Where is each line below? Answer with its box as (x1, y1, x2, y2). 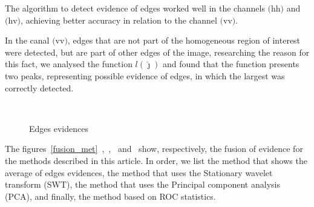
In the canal (5, 34, 50, 47)
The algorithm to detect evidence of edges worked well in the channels (5, 2, 265, 14)
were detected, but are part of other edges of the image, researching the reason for (5, 45, 310, 58)
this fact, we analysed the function (5, 57, 132, 70)
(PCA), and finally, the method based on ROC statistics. (5, 189, 216, 202)
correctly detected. (5, 81, 74, 94)
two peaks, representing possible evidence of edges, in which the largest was (5, 69, 285, 82)
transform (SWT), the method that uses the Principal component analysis (5, 178, 280, 191)
